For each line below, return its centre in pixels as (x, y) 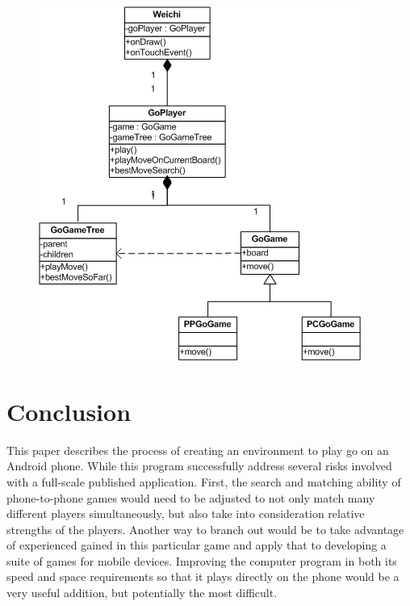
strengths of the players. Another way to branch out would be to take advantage (205, 529)
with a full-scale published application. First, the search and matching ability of (204, 481)
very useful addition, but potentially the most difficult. (142, 593)
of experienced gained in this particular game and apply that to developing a (197, 545)
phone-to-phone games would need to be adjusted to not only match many (191, 497)
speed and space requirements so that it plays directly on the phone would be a (203, 577)
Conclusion (69, 411)
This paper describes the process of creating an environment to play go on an (198, 450)
